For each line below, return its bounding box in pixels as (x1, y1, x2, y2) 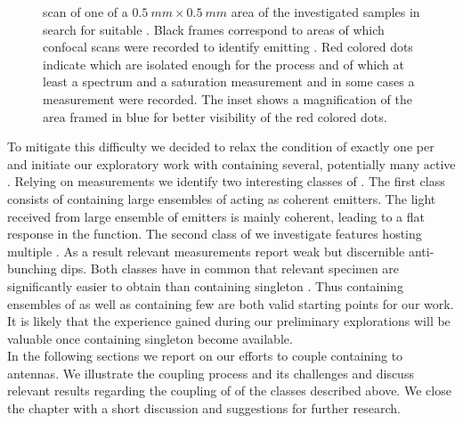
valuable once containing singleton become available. (7, 329, 293, 347)
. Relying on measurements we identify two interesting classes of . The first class (7, 172, 445, 191)
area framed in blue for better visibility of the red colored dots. (43, 107, 387, 126)
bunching (7, 259, 57, 278)
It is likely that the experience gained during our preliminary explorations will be (7, 312, 451, 330)
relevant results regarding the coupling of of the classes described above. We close (7, 381, 451, 400)
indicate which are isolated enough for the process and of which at (43, 54, 404, 73)
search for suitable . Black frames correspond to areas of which (43, 20, 385, 38)
